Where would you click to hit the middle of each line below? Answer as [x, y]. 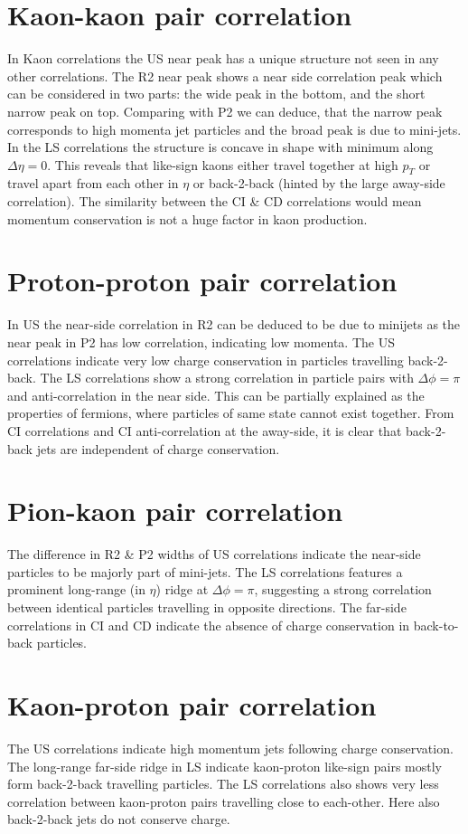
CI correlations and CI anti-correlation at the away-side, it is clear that [205, 430]
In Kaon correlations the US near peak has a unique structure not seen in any [223, 58]
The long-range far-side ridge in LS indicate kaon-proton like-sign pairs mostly [225, 766]
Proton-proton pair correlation [202, 281]
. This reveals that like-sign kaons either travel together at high [223, 164]
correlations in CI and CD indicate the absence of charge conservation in [209, 625]
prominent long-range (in [76, 589]
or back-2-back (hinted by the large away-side [319, 183]
